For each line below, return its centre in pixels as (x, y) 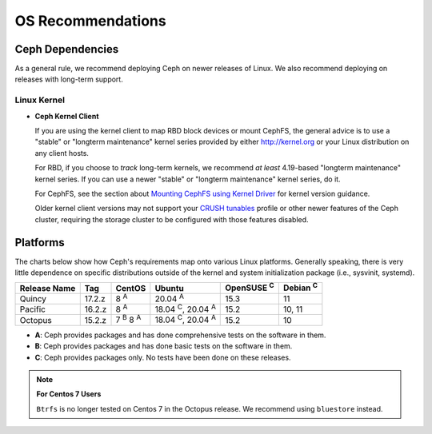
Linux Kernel (40, 100)
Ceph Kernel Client (67, 116)
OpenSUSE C (250, 287)
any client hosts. (62, 153)
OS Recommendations (91, 21)
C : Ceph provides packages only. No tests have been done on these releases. (163, 357)
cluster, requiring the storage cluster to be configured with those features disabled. (172, 219)
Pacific (32, 309)
